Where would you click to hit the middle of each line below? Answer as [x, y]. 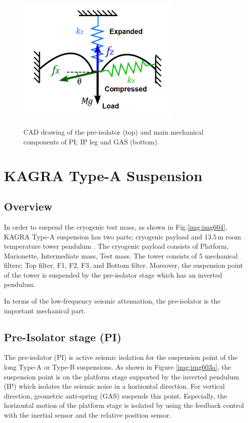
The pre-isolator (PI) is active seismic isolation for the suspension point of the [121, 357]
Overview [28, 206]
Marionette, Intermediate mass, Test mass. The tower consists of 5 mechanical [121, 255]
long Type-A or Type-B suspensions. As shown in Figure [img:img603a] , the [118, 367]
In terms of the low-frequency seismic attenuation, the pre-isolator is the [112, 301]
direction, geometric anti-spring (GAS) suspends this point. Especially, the [115, 395]
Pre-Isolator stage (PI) [63, 337]
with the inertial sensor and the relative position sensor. [88, 415]
